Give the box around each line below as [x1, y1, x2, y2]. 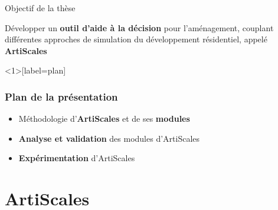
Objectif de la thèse [5, 2, 76, 14]
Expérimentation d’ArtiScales [18, 152, 135, 164]
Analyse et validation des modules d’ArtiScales [18, 132, 200, 144]
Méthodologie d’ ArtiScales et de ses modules [18, 112, 190, 125]
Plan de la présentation [5, 89, 118, 104]
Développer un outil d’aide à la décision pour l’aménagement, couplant [5, 21, 274, 34]
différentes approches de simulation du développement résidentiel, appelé [5, 33, 267, 45]
